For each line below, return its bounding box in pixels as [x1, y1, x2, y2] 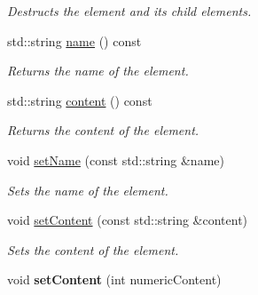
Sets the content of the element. [7, 240, 179, 259]
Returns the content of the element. [7, 121, 199, 140]
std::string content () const [7, 91, 152, 109]
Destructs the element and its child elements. [7, 2, 252, 20]
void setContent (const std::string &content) [7, 211, 248, 229]
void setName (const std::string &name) [7, 150, 224, 169]
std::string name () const [7, 31, 142, 50]
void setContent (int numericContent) [7, 270, 222, 289]
